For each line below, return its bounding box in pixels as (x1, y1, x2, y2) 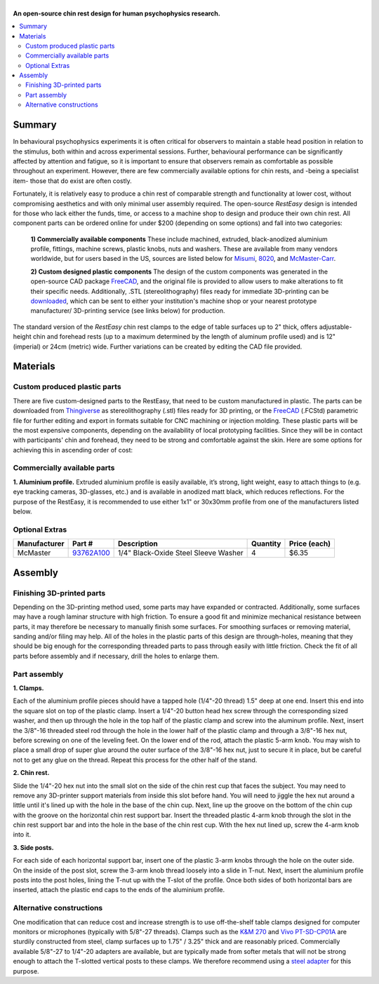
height (13, 332, 32, 341)
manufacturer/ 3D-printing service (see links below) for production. (30, 306, 225, 315)
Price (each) (288, 539, 331, 548)
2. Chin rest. (13, 769, 50, 777)
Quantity (251, 539, 281, 548)
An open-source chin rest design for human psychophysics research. (13, 9, 220, 18)
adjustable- (319, 323, 352, 331)
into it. (13, 830, 32, 839)
